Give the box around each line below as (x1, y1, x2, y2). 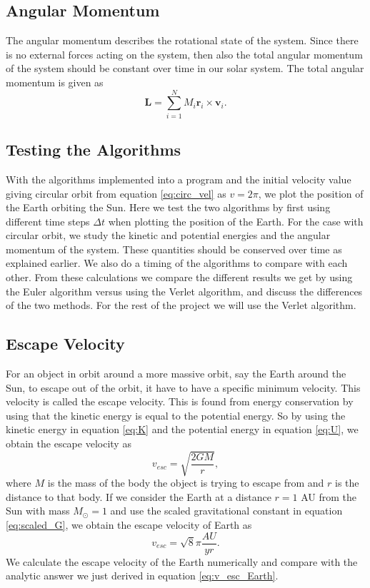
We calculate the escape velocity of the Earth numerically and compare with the (6, 554, 358, 569)
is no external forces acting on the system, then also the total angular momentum (6, 46, 363, 61)
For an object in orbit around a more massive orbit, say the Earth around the (6, 366, 346, 381)
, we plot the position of (258, 186, 364, 201)
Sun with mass (6, 503, 70, 518)
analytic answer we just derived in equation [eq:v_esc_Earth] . (6, 568, 279, 583)
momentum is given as (6, 74, 104, 89)
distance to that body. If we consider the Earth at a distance (6, 489, 271, 504)
